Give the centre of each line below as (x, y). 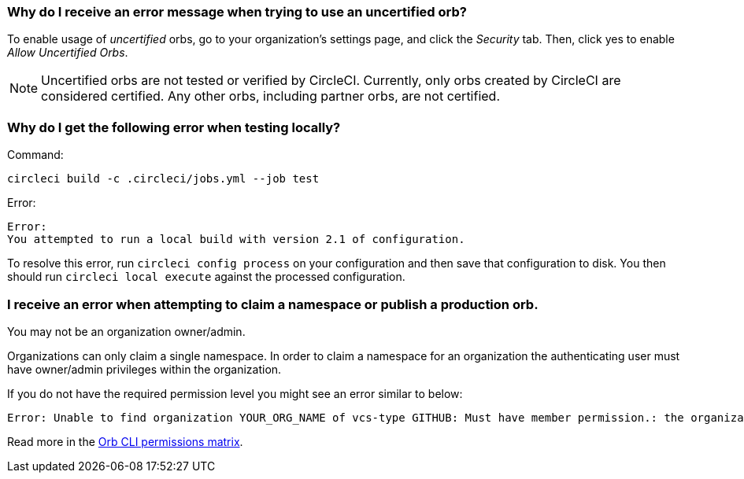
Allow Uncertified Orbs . (68, 53)
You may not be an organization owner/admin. (126, 331)
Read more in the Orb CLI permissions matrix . (125, 441)
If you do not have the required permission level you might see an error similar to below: (235, 393)
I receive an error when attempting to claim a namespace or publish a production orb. (273, 304)
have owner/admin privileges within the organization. (144, 369)
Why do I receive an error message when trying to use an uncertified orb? (237, 12)
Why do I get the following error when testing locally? (174, 127)
